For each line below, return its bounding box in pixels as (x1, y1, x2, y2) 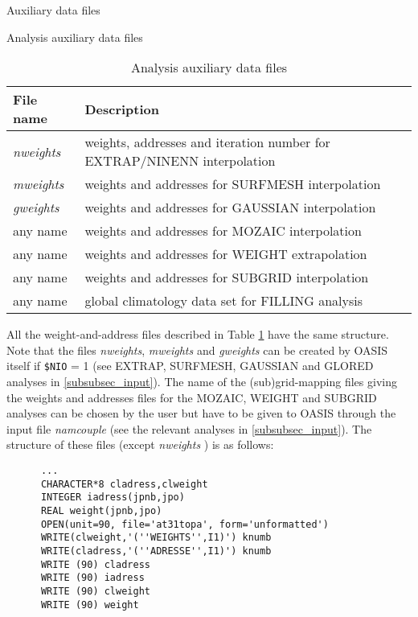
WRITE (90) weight (40, 598, 139, 611)
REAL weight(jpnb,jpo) (40, 504, 162, 516)
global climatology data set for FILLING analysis (84, 291, 363, 311)
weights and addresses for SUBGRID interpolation (84, 268, 369, 287)
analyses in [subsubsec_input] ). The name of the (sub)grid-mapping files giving (6, 373, 397, 390)
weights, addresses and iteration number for (84, 133, 330, 152)
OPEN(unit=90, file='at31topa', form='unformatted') (40, 518, 329, 530)
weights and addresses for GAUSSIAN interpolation (84, 198, 376, 217)
